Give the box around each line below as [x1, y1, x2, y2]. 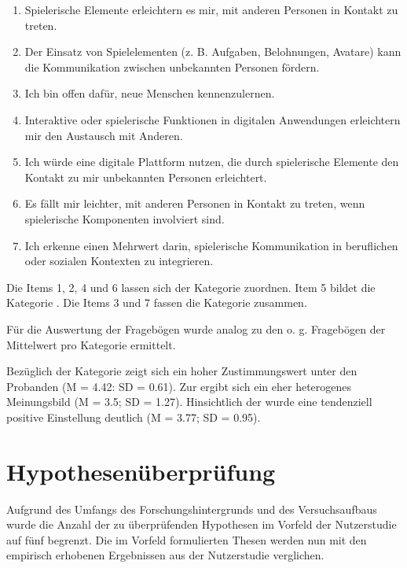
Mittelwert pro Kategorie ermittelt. [6, 336, 176, 352]
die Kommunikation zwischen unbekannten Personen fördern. [24, 58, 320, 75]
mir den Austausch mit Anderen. [24, 127, 183, 143]
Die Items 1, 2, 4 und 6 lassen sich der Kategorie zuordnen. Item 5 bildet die [6, 278, 376, 295]
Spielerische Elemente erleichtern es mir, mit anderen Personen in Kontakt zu [24, 2, 398, 17]
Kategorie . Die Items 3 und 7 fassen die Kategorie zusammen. [6, 294, 307, 311]
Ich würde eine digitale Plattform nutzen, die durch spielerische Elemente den [24, 153, 399, 170]
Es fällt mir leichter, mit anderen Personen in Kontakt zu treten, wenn [24, 195, 365, 212]
